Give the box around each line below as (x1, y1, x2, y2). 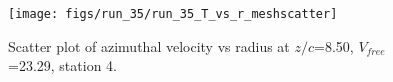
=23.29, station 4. (8, 55, 117, 76)
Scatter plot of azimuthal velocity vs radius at (8, 35, 290, 56)
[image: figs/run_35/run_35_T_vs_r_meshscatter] (8, 7, 338, 21)
